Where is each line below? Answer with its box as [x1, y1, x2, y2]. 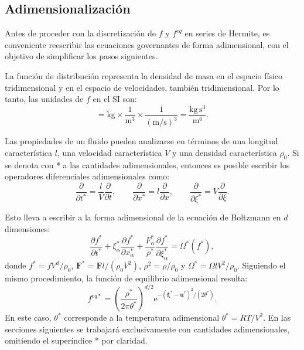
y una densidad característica [172, 146, 277, 158]
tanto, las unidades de [5, 93, 84, 105]
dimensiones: [5, 222, 50, 235]
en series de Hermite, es [185, 27, 270, 39]
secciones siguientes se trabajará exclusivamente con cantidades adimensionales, [5, 322, 290, 335]
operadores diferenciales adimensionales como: [5, 170, 170, 182]
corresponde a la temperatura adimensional [64, 311, 220, 324]
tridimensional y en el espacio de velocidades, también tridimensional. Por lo [5, 81, 279, 93]
